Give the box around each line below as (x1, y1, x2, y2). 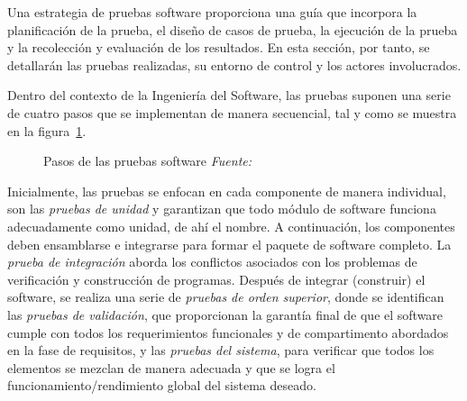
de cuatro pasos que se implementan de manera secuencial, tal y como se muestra (7, 103, 457, 122)
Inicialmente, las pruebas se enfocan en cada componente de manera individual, (7, 181, 446, 200)
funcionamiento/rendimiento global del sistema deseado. (7, 376, 316, 395)
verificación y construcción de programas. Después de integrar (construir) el (7, 269, 426, 288)
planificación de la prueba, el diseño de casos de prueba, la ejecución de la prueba (7, 20, 458, 39)
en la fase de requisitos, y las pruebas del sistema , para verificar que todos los (7, 341, 435, 360)
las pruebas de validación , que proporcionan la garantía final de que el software (7, 305, 444, 324)
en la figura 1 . (7, 121, 87, 140)
